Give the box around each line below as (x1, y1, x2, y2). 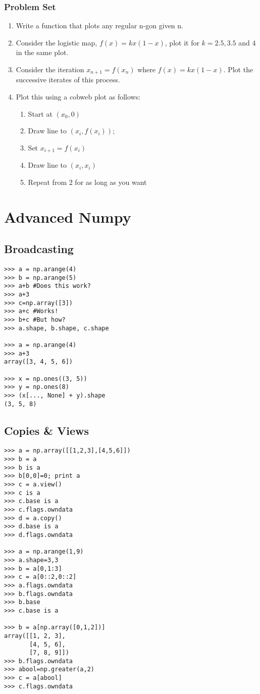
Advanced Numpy (4, 206, 131, 227)
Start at (28, 108, 53, 119)
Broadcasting (4, 241, 74, 257)
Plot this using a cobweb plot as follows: (16, 91, 141, 102)
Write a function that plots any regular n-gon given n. (16, 20, 183, 31)
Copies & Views (4, 422, 89, 438)
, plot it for (165, 37, 199, 47)
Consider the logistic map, (16, 37, 97, 47)
